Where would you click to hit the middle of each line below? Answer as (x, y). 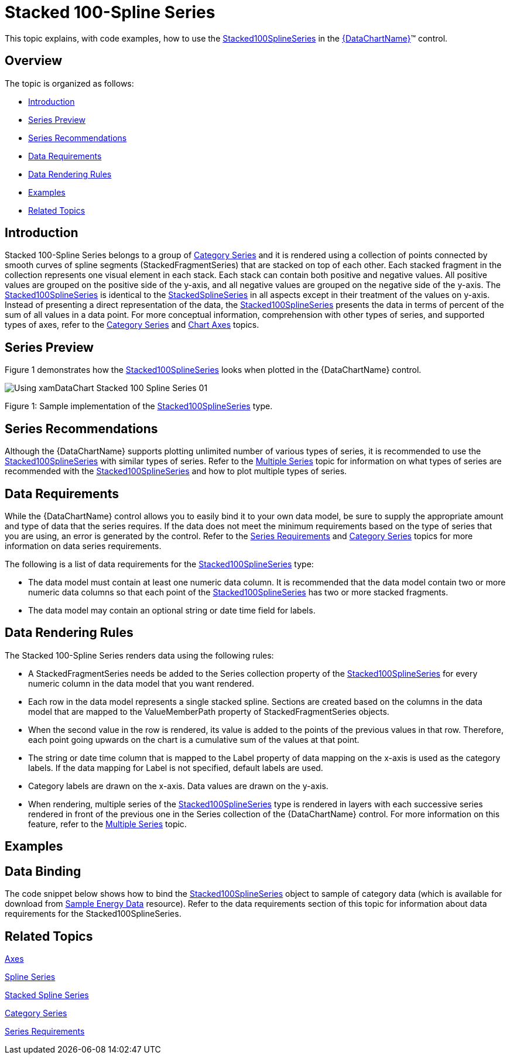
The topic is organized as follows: (69, 83)
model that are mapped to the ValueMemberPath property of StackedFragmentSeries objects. (209, 711)
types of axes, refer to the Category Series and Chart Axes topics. (132, 325)
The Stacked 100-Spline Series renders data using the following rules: (139, 655)
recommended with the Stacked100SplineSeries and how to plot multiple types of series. (176, 471)
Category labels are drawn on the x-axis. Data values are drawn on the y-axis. (178, 786)
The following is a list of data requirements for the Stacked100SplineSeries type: (159, 564)
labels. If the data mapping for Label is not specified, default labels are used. (176, 767)
